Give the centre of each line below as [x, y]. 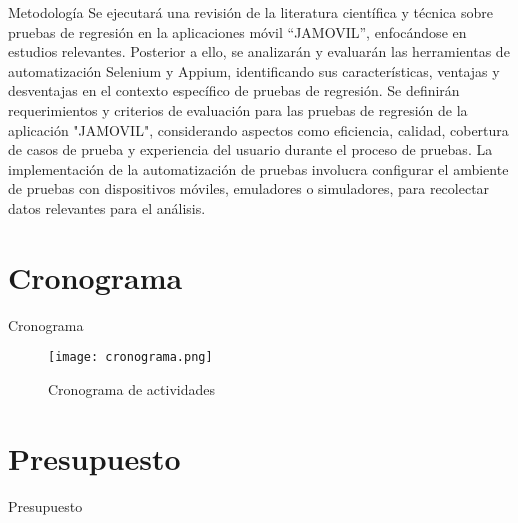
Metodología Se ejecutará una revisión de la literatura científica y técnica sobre [250, 12]
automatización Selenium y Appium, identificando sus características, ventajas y [254, 70]
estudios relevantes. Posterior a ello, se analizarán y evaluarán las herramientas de [259, 51]
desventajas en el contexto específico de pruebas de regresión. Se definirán [234, 90]
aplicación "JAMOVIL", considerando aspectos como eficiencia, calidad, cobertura [258, 129]
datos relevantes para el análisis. [107, 207]
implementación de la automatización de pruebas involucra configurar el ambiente [258, 168]
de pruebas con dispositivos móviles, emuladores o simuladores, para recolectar [249, 188]
